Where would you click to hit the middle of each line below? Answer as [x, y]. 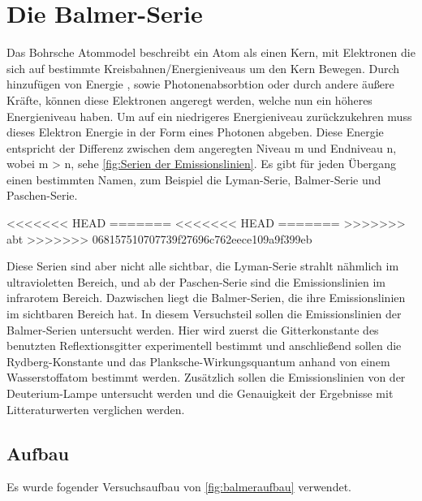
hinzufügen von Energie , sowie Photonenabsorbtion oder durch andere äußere [200, 84]
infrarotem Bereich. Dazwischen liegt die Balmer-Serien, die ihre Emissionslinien [206, 298]
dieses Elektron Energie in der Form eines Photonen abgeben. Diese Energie [195, 132]
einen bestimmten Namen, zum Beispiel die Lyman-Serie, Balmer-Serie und [194, 179]
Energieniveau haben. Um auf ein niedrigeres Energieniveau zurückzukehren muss [209, 116]
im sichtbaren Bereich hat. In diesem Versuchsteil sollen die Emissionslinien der [204, 314]
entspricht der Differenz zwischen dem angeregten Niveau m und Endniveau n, [202, 147]
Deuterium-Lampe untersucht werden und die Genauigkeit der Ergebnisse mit [200, 393]
